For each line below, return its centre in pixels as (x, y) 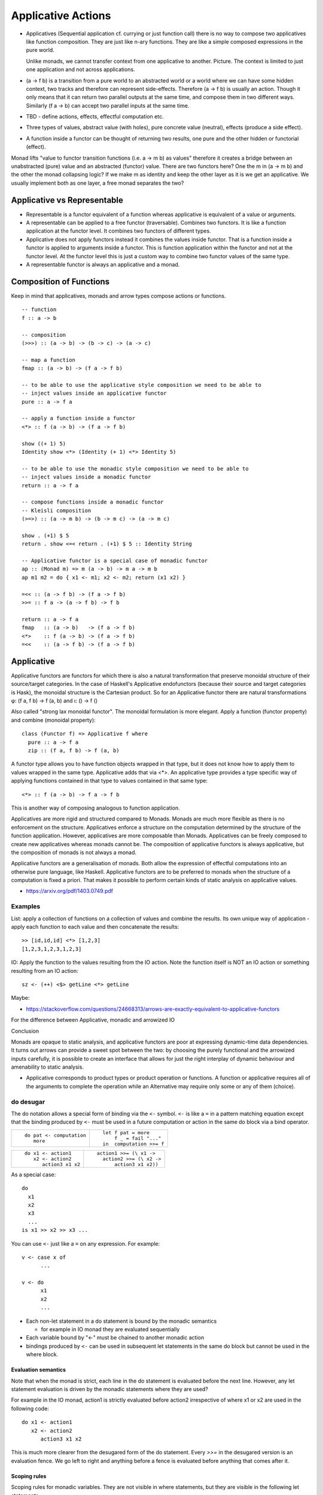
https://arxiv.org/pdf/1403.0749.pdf (70, 891)
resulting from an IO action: (45, 971)
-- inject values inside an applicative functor (94, 393)
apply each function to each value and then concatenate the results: (95, 927)
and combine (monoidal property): (53, 720)
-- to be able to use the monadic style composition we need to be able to (135, 469)
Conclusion (25, 1031)
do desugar (28, 1102)
